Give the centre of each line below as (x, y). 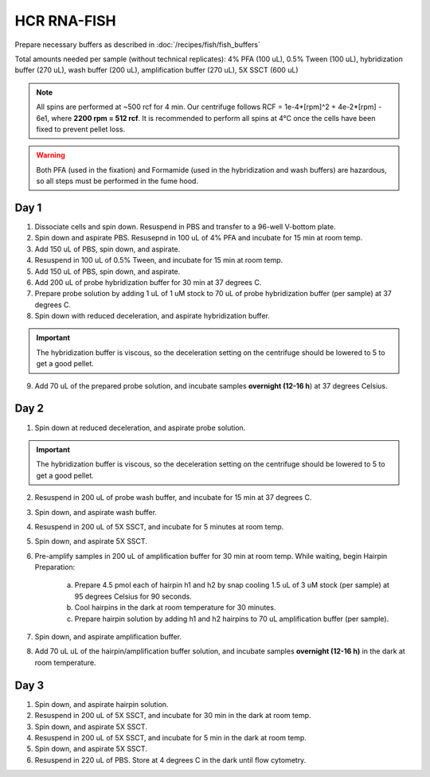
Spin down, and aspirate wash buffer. (96, 512)
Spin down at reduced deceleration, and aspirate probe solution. (140, 428)
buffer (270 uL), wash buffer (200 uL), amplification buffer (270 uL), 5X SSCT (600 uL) (156, 70)
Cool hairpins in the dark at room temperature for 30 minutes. (175, 607)
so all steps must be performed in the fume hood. (117, 181)
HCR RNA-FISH (65, 21)
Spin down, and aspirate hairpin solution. (102, 704)
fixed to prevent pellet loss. (81, 129)
